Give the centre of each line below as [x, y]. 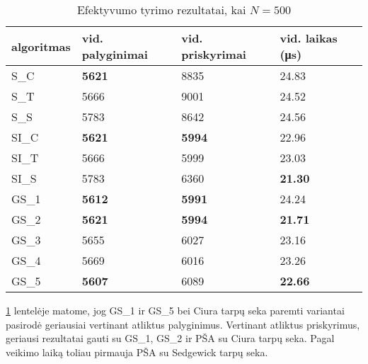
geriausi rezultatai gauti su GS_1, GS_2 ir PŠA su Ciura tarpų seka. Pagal [170, 338]
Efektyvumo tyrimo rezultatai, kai [161, 10]
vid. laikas [309, 38]
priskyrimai [214, 54]
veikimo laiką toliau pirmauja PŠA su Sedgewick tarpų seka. [137, 352]
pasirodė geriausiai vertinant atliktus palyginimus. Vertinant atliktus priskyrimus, [183, 324]
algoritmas [41, 46]
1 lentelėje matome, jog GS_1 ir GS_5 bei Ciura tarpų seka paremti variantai [175, 310]
